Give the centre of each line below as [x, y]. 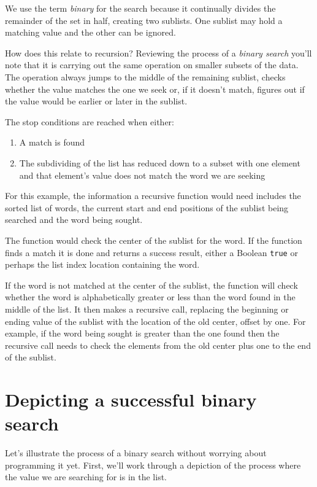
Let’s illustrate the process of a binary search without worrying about [136, 453]
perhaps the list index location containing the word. [102, 264]
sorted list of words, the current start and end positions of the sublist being [147, 207]
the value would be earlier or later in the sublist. [96, 101]
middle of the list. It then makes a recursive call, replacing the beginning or [147, 309]
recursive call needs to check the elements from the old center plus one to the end [158, 345]
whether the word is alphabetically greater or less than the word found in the [150, 297]
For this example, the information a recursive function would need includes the [153, 196]
